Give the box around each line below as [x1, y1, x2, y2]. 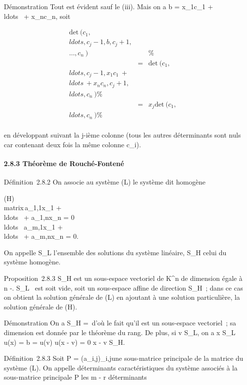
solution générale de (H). [4, 301, 77, 311]
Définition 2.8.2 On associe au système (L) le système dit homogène [4, 177, 205, 187]
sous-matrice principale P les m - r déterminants [4, 372, 147, 382]
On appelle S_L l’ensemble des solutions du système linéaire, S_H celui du [4, 247, 227, 257]
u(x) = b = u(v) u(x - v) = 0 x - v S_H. [4, 337, 125, 347]
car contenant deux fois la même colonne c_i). [4, 139, 141, 149]
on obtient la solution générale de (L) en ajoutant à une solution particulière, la [4, 292, 240, 302]
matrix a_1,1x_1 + [4, 202, 62, 213]
